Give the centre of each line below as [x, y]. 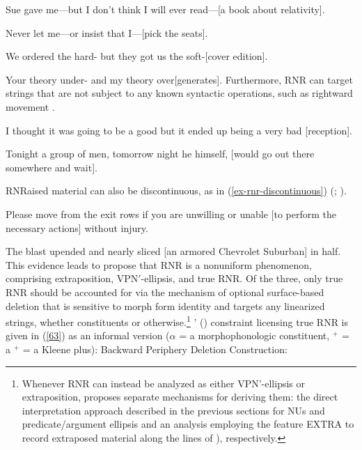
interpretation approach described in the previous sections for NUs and [173, 410]
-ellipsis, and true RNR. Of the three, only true [242, 278]
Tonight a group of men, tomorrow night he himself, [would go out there [160, 154]
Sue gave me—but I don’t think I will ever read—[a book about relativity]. [165, 9]
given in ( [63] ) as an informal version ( [88, 335]
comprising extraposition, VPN [72, 278]
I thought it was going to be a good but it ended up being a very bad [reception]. [179, 130]
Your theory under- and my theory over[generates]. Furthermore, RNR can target [179, 79]
